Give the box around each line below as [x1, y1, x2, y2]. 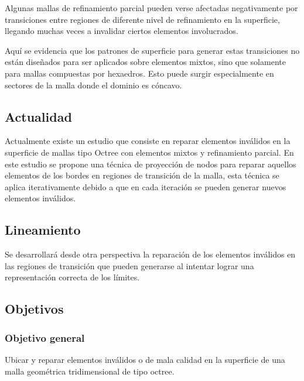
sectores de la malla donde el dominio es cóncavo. [5, 78, 182, 91]
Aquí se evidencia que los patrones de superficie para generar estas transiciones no [5, 44, 300, 56]
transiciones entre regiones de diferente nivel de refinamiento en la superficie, [5, 13, 280, 25]
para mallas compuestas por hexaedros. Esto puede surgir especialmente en [5, 67, 274, 79]
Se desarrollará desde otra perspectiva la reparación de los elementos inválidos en [5, 248, 296, 260]
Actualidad [5, 107, 72, 125]
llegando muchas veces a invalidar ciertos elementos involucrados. [5, 25, 238, 37]
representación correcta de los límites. [5, 271, 140, 283]
